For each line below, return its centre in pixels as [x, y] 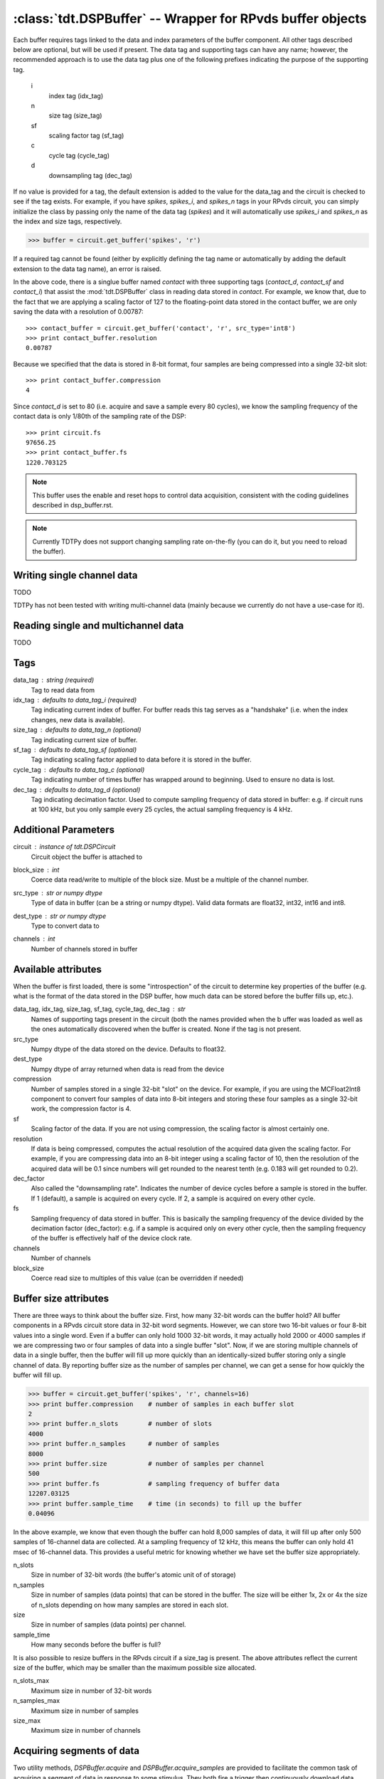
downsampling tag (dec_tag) [91, 175]
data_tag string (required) [54, 680]
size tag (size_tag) [75, 116]
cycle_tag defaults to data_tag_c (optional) [79, 769]
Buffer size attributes [61, 1298]
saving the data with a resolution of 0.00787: [78, 312]
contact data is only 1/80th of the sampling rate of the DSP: [100, 416]
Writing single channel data [75, 575]
